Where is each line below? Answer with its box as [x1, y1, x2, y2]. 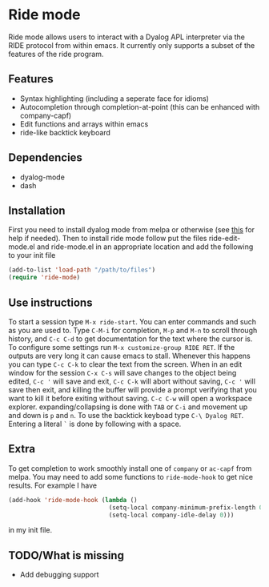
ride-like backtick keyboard [19, 127, 110, 137]
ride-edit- [208, 234, 241, 243]
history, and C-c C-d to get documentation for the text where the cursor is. [8, 334, 253, 344]
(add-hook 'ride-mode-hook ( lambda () [8, 496, 138, 504]
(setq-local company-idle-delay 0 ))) [108, 511, 235, 519]
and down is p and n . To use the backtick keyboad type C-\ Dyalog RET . [8, 410, 244, 420]
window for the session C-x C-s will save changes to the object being [8, 368, 237, 377]
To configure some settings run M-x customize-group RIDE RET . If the [8, 342, 235, 352]
